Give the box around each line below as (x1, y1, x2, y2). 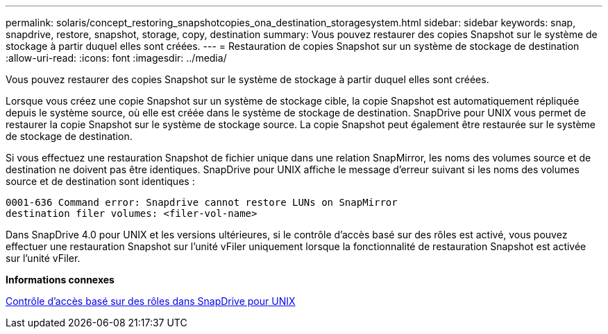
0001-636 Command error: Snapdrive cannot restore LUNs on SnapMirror (6, 197, 398, 208)
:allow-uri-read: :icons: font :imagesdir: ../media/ (6, 52, 227, 64)
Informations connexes (6, 274, 115, 285)
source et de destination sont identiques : (6, 175, 195, 187)
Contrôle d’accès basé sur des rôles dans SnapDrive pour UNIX (6, 295, 296, 307)
